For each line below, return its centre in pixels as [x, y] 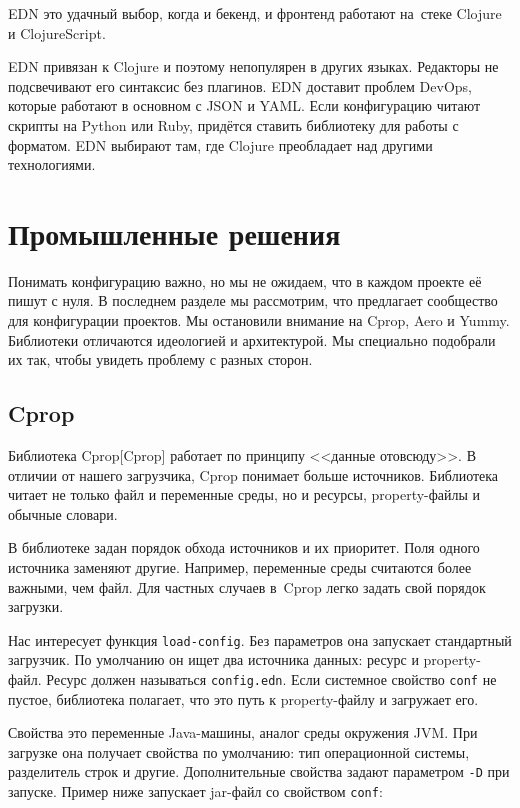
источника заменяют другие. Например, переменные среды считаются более [240, 567]
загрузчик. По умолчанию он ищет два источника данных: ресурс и [213, 659]
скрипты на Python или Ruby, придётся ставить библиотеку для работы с [233, 124]
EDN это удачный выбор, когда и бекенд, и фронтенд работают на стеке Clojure [255, 13]
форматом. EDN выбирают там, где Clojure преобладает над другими [220, 144]
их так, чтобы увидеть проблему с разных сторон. [160, 359]
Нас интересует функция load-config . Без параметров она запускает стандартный [260, 639]
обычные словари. [63, 513]
